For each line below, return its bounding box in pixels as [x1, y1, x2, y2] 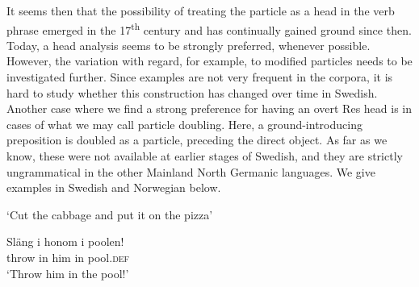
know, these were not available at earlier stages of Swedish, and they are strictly [6, 148, 403, 164]
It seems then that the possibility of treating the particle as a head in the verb [6, 2, 395, 19]
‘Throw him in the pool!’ [6, 264, 129, 281]
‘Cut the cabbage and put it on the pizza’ [6, 206, 213, 223]
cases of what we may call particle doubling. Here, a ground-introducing [6, 115, 362, 132]
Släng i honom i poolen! [6, 233, 124, 250]
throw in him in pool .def [6, 248, 130, 265]
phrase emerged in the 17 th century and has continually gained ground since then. [6, 19, 412, 38]
